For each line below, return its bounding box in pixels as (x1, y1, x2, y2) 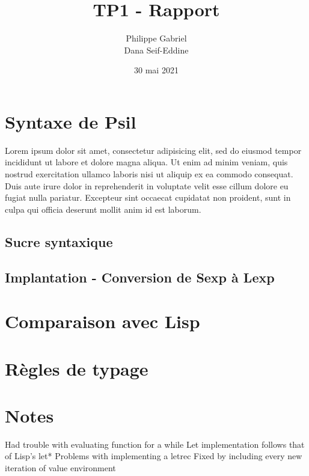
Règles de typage (5, 356, 148, 380)
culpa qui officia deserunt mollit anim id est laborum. (5, 203, 201, 215)
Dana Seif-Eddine (124, 43, 189, 56)
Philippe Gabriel (126, 32, 187, 44)
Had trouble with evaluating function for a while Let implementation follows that (5, 438, 305, 450)
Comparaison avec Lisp (5, 309, 200, 334)
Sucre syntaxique (5, 232, 113, 251)
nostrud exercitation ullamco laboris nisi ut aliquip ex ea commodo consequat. (5, 168, 293, 180)
